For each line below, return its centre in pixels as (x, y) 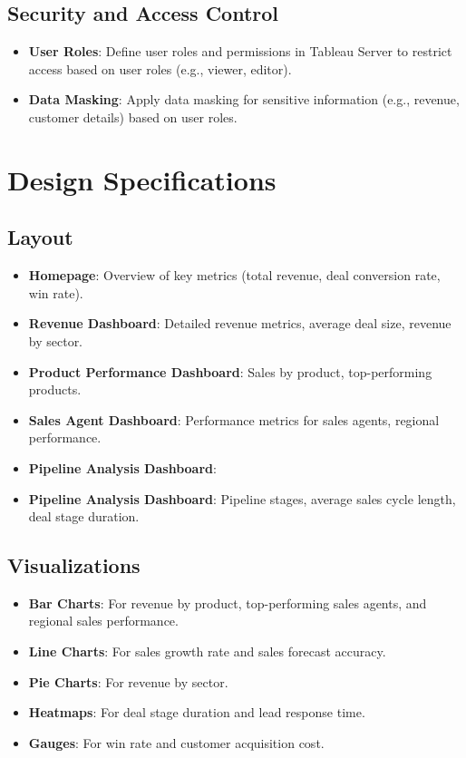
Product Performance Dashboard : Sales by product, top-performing (230, 371)
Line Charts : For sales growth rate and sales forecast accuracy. (207, 651)
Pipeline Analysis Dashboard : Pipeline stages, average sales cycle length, (242, 498)
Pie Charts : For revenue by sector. (128, 681)
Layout (40, 237)
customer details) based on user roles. (133, 117)
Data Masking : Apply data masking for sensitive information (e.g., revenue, (244, 99)
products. (55, 389)
